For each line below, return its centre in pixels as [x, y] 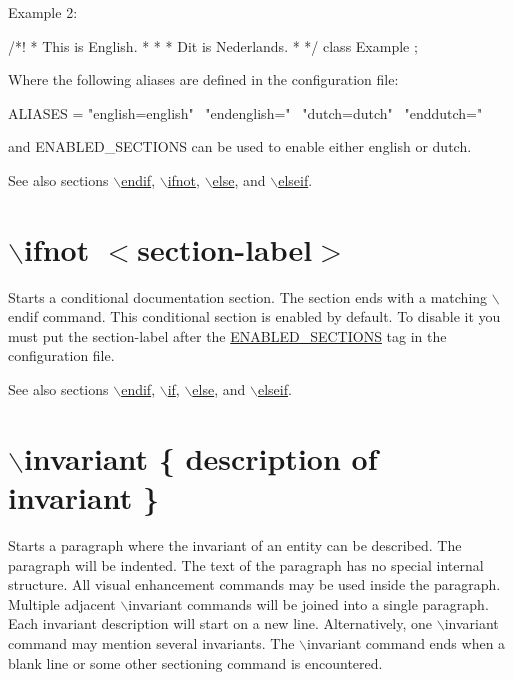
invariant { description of [200, 457]
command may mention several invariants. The [151, 642]
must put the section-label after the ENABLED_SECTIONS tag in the [227, 335]
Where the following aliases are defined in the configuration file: [203, 79]
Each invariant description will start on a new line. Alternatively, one [220, 623]
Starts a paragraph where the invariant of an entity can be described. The [235, 544]
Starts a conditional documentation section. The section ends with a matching [248, 296]
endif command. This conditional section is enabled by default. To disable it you [254, 316]
